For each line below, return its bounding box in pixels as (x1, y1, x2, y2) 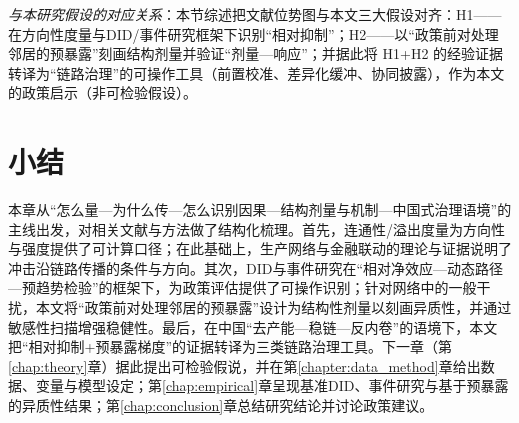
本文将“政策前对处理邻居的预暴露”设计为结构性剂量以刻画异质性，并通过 (35, 297, 512, 318)
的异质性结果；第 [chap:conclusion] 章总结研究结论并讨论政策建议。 (8, 395, 434, 416)
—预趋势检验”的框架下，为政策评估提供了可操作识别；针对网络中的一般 (8, 277, 477, 298)
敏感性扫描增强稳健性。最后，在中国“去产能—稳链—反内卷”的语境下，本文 (8, 316, 498, 337)
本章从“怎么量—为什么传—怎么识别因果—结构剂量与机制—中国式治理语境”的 (8, 199, 512, 220)
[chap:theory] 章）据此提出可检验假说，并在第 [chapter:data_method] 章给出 (8, 355, 481, 376)
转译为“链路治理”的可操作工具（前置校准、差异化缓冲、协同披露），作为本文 (8, 62, 505, 83)
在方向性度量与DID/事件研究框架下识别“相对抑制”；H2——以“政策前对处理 (8, 23, 499, 44)
